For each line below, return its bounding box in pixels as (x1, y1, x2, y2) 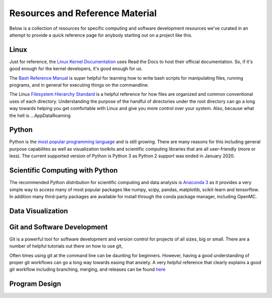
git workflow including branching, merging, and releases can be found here (9, 266, 166, 272)
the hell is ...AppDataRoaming (9, 112, 71, 118)
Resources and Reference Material (9, 8, 157, 19)
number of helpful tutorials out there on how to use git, (9, 243, 123, 249)
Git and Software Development (9, 222, 108, 231)
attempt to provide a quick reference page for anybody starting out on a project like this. (9, 32, 192, 38)
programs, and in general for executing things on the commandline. (9, 82, 149, 88)
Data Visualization (9, 207, 68, 215)
